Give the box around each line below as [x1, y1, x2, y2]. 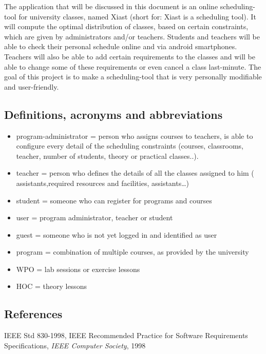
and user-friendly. [4, 81, 59, 92]
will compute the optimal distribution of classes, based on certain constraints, [4, 21, 249, 32]
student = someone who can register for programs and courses [16, 195, 212, 205]
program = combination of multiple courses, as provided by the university [16, 246, 249, 257]
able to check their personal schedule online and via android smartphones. [4, 41, 237, 52]
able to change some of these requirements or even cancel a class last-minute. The [4, 61, 261, 72]
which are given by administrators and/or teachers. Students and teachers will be [4, 31, 260, 41]
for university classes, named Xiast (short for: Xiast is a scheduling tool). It [18, 11, 256, 22]
